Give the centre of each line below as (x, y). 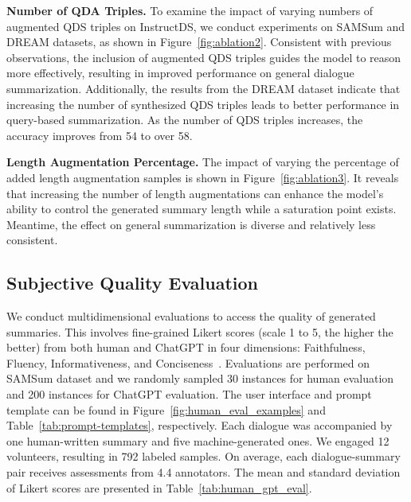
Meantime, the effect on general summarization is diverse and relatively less (191, 224)
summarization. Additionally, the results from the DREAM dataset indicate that (204, 88)
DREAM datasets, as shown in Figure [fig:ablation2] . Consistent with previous (199, 42)
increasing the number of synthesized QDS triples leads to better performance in (203, 104)
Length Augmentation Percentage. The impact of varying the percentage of (203, 162)
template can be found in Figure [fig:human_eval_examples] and (166, 409)
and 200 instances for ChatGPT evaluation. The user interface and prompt (189, 394)
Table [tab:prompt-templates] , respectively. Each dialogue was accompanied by (200, 425)
